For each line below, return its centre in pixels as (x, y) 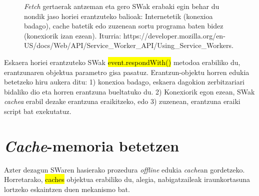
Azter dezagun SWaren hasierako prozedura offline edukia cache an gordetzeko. (124, 169)
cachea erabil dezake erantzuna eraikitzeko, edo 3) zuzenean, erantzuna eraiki (122, 101)
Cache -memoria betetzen (92, 145)
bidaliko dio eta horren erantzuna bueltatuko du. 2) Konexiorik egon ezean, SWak (129, 91)
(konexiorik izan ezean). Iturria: (73, 35)
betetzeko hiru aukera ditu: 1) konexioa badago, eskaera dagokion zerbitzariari (124, 82)
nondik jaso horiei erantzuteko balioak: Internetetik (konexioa (118, 16)
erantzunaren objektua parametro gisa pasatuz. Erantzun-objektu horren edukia (127, 72)
